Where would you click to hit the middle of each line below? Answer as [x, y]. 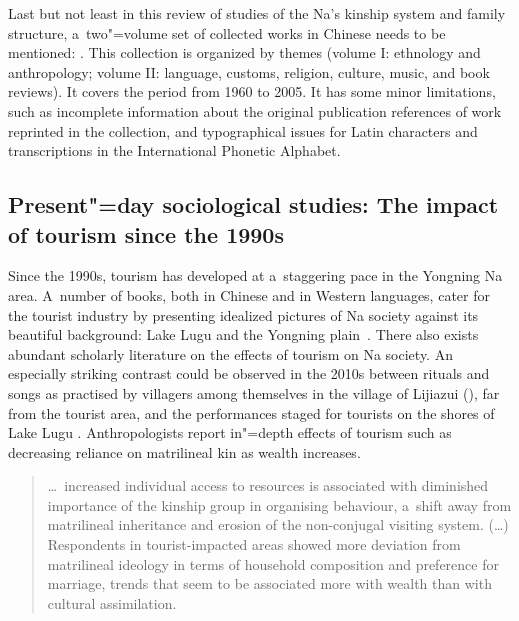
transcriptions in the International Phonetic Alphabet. [174, 150]
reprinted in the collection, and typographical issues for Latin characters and [243, 130]
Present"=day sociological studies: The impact [253, 204]
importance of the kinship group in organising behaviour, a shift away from [279, 504]
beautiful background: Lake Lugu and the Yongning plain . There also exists [243, 334]
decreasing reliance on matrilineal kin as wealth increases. [184, 451]
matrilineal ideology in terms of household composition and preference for [273, 563]
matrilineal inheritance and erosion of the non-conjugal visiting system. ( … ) [278, 524]
